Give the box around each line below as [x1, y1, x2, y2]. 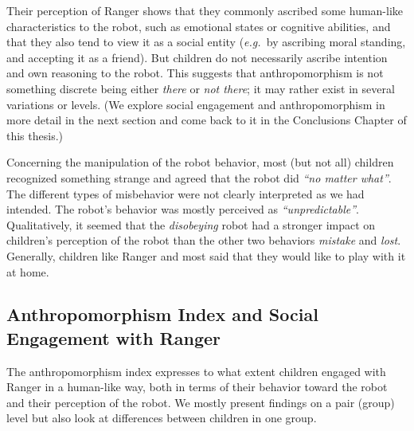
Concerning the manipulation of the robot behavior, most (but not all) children [6, 154, 394, 170]
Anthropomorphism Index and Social [6, 302, 318, 327]
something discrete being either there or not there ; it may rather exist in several [6, 80, 395, 96]
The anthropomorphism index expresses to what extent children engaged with [6, 362, 386, 379]
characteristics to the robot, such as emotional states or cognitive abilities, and [6, 18, 391, 34]
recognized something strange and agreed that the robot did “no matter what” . [6, 169, 392, 186]
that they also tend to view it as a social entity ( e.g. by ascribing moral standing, [6, 33, 406, 50]
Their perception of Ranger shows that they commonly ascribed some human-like [6, 2, 404, 18]
